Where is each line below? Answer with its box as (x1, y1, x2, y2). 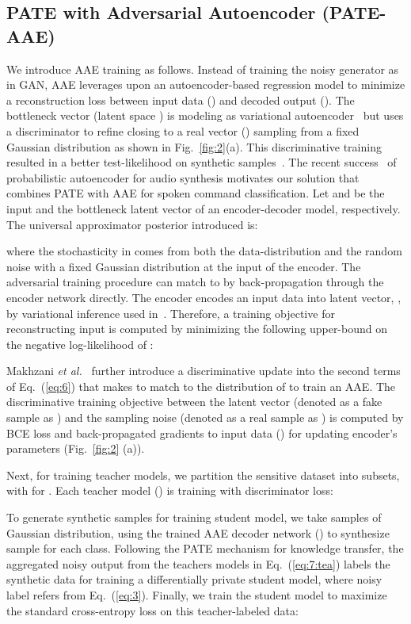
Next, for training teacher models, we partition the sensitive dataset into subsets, (6, 466, 400, 483)
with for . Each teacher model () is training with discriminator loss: (6, 482, 333, 499)
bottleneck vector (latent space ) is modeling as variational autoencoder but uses (6, 107, 404, 124)
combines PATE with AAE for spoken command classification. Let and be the (6, 185, 385, 201)
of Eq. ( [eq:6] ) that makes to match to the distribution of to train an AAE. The (6, 377, 396, 394)
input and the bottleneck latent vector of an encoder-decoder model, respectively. (6, 200, 401, 216)
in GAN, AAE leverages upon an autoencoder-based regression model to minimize (6, 76, 405, 93)
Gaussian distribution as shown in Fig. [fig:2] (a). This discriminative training (6, 138, 382, 155)
